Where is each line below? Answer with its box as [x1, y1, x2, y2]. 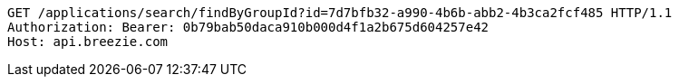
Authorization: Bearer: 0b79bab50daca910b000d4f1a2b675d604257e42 [7, 20, 490, 34]
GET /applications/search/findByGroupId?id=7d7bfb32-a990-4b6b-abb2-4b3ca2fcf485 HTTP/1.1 [7, 5, 673, 20]
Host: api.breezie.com [7, 34, 169, 49]
